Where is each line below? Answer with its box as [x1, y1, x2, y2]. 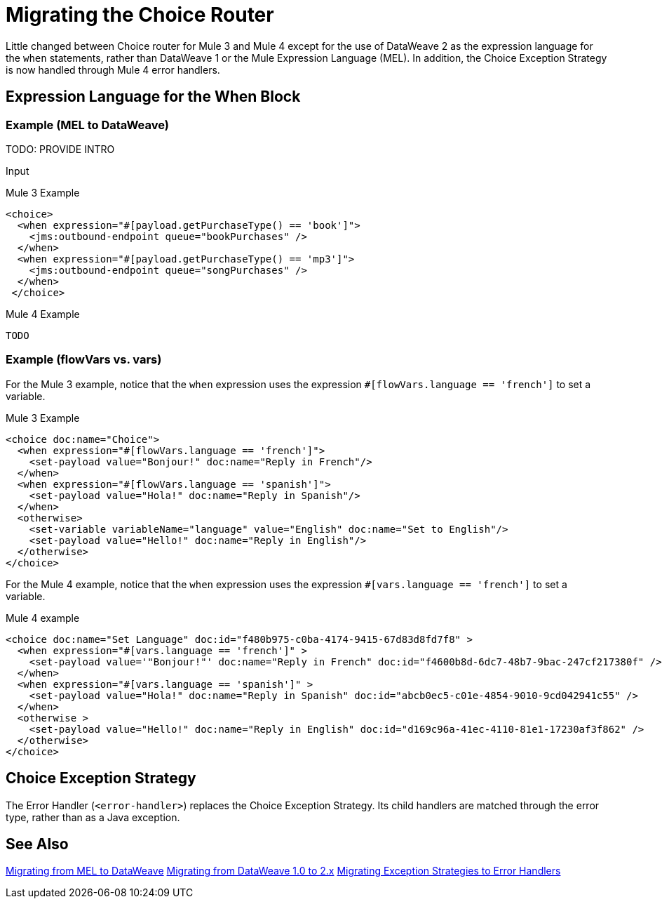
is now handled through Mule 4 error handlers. [6, 63, 220, 76]
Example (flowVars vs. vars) [6, 352, 162, 367]
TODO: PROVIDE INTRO [6, 142, 115, 155]
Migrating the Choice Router [6, 3, 274, 27]
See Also [6, 835, 69, 853]
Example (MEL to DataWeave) [6, 117, 169, 132]
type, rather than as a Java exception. [6, 811, 180, 823]
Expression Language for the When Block [6, 88, 301, 106]
